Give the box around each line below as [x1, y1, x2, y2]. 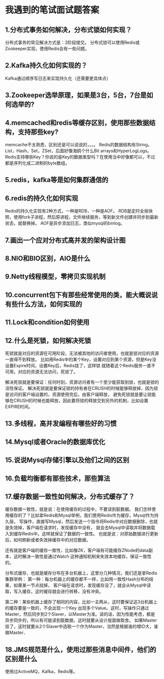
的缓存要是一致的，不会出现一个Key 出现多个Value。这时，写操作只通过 [5, 605, 149, 611]
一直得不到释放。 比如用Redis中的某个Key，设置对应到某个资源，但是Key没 [5, 356, 157, 362]
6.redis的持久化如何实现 [5, 194, 79, 202]
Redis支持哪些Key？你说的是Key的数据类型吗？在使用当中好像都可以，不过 [5, 154, 155, 160]
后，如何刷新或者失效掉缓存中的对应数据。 [5, 537, 91, 543]
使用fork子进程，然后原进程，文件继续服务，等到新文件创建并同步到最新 [13, 214, 159, 220]
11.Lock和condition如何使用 [5, 318, 89, 326]
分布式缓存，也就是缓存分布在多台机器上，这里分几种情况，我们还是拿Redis [5, 570, 158, 576]
